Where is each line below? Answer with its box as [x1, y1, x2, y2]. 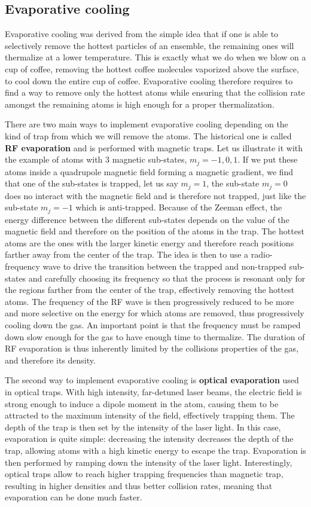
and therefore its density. [5, 353, 96, 366]
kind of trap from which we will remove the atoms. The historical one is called [5, 129, 292, 142]
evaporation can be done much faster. [5, 491, 142, 503]
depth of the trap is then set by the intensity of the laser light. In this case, [5, 420, 281, 433]
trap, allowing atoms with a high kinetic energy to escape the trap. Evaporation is [5, 444, 306, 456]
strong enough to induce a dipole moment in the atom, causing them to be [5, 397, 279, 410]
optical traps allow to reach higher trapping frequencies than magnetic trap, [5, 468, 283, 480]
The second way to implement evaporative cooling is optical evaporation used [5, 374, 299, 386]
